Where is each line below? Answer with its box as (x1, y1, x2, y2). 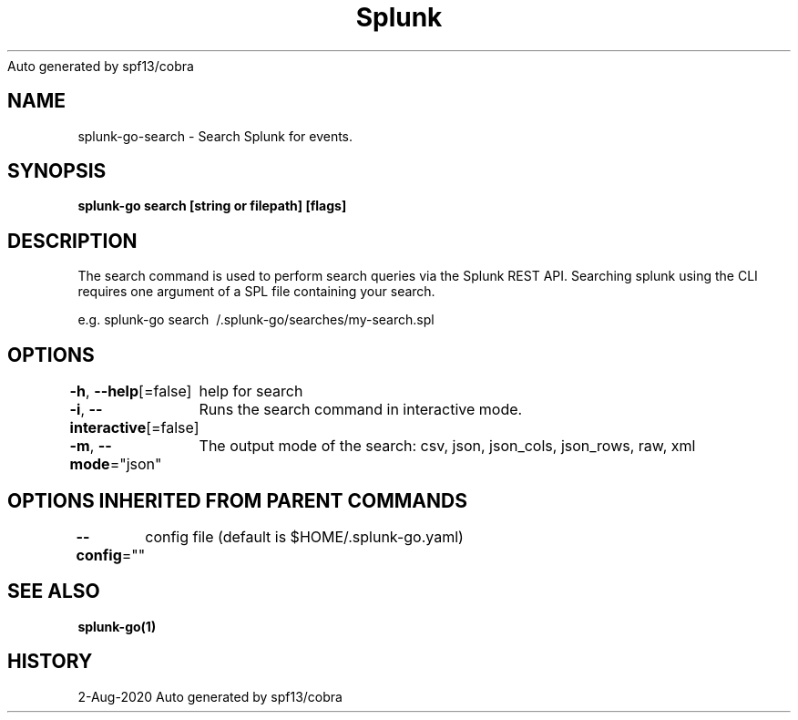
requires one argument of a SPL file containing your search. (77, 283, 435, 300)
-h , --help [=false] (69, 382, 192, 401)
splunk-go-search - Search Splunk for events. (77, 128, 353, 144)
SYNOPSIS (7, 159, 107, 183)
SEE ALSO (7, 580, 100, 603)
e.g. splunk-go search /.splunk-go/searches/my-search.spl (77, 312, 435, 328)
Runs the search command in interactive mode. (199, 400, 523, 419)
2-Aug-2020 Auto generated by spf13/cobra (77, 688, 343, 705)
